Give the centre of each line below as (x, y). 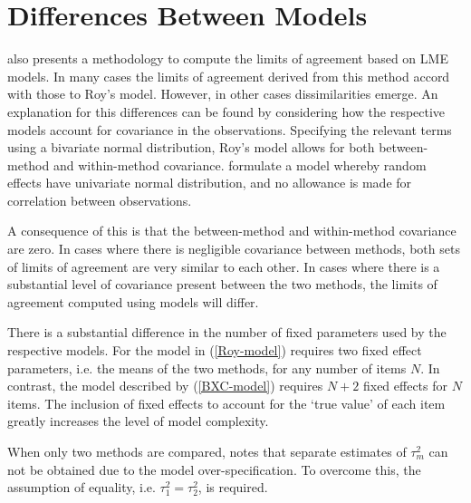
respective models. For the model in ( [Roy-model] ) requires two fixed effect (215, 350)
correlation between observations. (100, 200)
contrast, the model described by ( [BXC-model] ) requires (165, 386)
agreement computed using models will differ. (133, 301)
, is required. (233, 487)
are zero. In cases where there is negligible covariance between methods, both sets (234, 249)
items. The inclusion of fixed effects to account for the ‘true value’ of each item (226, 403)
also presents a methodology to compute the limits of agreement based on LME (228, 58)
